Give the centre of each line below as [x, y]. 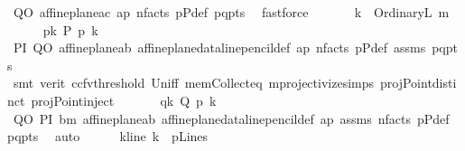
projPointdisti [418, 83]
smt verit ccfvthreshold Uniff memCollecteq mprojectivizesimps [194, 83]
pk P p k [70, 29]
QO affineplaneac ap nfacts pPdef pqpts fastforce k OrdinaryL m [231, 12]
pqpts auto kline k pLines [108, 136]
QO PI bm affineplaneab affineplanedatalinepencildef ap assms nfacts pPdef [231, 118]
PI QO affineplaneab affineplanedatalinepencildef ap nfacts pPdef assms [219, 47]
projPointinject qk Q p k [124, 100]
